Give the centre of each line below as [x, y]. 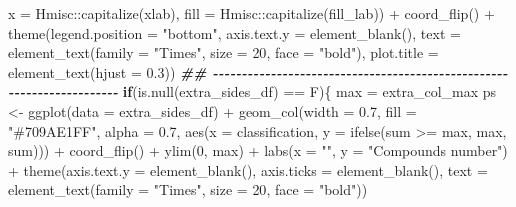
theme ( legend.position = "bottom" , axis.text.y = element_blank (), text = [234, 32]
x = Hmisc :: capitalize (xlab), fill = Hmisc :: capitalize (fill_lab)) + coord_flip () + [251, 13]
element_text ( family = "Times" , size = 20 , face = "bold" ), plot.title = [223, 52]
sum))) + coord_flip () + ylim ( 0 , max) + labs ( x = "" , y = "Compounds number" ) [258, 150]
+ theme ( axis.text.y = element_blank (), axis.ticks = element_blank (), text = [248, 169]
